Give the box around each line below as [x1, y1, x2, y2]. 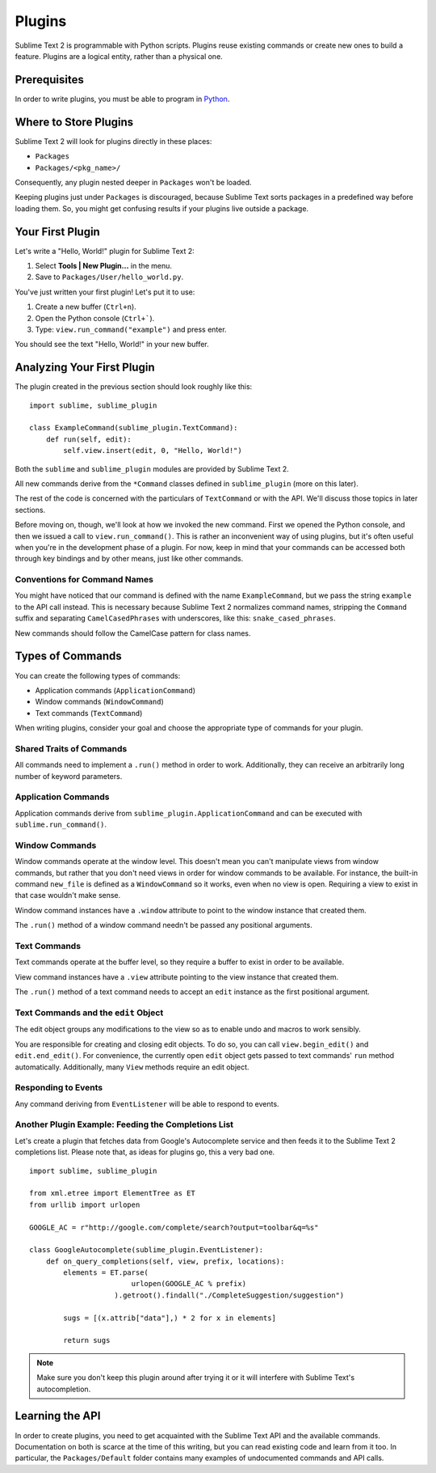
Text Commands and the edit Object [15, 1007, 164, 1018]
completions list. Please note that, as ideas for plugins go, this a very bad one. [15, 1147, 275, 1157]
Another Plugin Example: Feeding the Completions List [15, 1119, 234, 1130]
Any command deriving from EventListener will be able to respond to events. [15, 1098, 279, 1108]
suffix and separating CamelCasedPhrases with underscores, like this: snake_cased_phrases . [15, 613, 336, 623]
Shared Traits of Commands [15, 743, 128, 754]
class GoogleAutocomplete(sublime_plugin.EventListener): [29, 1246, 264, 1255]
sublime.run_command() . [15, 819, 107, 829]
